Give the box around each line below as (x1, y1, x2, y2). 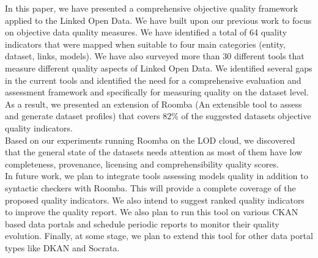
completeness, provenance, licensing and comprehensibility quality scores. (5, 157, 279, 170)
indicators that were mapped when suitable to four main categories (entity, (5, 37, 286, 50)
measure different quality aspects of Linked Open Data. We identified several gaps (5, 61, 312, 74)
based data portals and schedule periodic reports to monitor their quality (5, 217, 279, 230)
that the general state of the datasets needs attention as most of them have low (5, 146, 303, 158)
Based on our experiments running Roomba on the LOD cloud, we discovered (5, 133, 295, 146)
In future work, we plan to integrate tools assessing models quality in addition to (5, 169, 308, 182)
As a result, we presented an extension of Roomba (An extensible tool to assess (5, 97, 302, 110)
